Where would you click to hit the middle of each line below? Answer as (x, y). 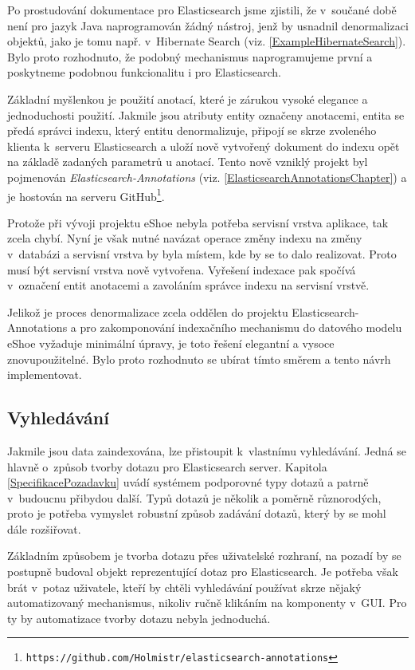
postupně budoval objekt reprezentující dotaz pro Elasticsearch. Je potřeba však (203, 571)
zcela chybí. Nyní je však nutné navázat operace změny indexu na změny (185, 238)
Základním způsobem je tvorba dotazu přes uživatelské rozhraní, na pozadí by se (204, 556)
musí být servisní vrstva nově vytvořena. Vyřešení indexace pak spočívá (182, 269)
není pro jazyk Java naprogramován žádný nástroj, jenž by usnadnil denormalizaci (208, 25)
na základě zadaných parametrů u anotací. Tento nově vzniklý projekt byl (188, 162)
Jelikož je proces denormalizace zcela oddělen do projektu (148, 311)
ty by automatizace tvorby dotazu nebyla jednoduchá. (139, 618)
